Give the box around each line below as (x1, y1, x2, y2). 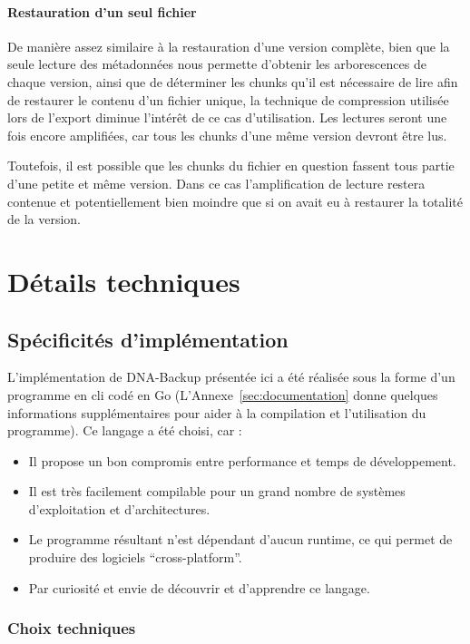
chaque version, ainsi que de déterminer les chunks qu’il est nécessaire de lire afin (7, 72, 458, 91)
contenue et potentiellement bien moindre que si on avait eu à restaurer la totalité (7, 191, 463, 210)
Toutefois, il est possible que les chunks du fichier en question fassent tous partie (7, 156, 455, 175)
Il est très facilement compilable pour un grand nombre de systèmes (28, 482, 406, 501)
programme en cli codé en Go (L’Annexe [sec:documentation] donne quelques (7, 385, 438, 404)
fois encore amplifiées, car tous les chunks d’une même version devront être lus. (7, 125, 447, 144)
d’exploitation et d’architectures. (28, 499, 211, 518)
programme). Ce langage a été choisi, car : (7, 421, 242, 440)
